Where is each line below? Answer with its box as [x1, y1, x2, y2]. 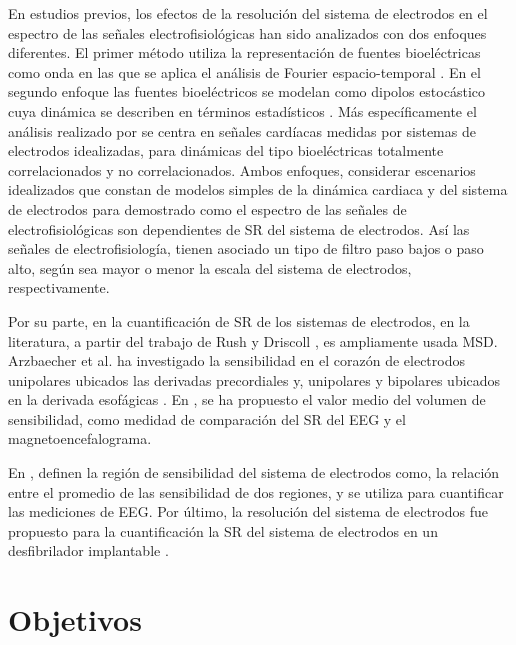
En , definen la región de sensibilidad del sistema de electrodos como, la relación [8, 462, 500, 483]
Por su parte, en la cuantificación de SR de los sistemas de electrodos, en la [8, 310, 470, 331]
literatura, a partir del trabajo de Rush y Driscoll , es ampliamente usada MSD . [8, 330, 498, 351]
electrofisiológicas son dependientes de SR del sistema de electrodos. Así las [8, 218, 470, 239]
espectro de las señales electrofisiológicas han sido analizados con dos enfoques [8, 22, 487, 43]
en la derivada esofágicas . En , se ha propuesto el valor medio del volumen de [8, 389, 486, 410]
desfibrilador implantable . [8, 540, 169, 561]
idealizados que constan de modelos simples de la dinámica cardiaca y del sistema [8, 179, 508, 200]
